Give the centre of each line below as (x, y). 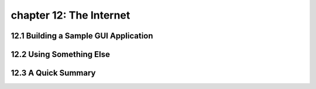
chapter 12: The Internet (71, 15)
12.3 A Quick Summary (53, 73)
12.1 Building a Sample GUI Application (82, 36)
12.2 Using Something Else (61, 54)
